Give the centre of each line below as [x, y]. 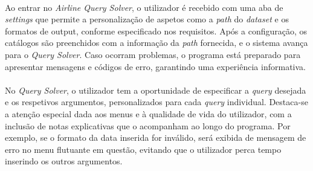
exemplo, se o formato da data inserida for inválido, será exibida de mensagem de [156, 137]
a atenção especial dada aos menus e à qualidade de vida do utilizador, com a [148, 113]
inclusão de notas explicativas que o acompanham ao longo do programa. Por [148, 125]
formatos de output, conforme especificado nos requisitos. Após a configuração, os [156, 31]
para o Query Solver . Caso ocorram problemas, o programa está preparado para [153, 54]
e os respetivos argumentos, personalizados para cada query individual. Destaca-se [156, 102]
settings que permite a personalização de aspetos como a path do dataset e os [147, 19]
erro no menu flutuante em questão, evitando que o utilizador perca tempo [143, 149]
